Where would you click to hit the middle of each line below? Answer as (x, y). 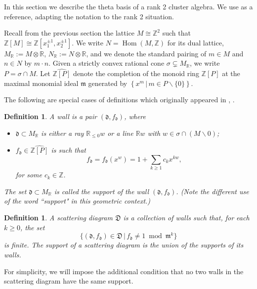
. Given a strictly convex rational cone (107, 63)
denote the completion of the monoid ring (136, 73)
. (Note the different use (213, 191)
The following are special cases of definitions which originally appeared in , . (119, 100)
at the (231, 73)
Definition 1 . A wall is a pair (50, 116)
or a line (120, 133)
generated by (108, 83)
